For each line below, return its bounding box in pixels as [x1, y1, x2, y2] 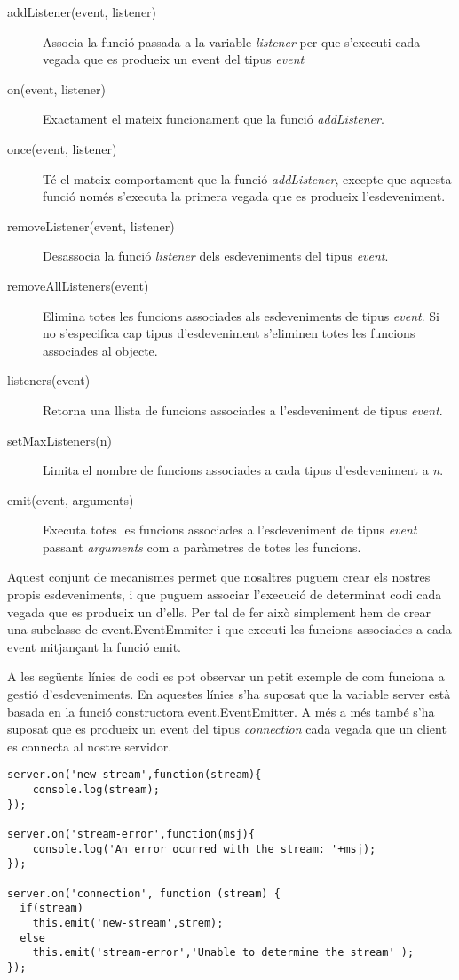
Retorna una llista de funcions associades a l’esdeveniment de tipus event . [43, 400, 443, 419]
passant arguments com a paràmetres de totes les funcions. [43, 537, 361, 556]
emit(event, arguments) [7, 490, 134, 509]
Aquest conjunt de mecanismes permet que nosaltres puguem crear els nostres [7, 567, 431, 586]
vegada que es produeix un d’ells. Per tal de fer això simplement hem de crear [7, 602, 431, 621]
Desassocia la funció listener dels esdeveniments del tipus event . [43, 246, 389, 265]
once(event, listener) [7, 139, 117, 157]
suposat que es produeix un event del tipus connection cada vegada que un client [7, 719, 447, 738]
